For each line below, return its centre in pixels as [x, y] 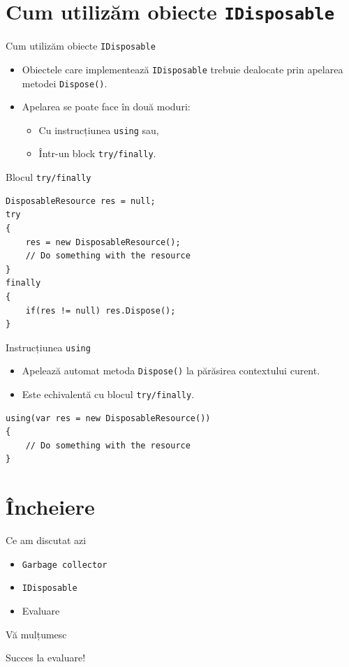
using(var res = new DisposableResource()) [108, 418]
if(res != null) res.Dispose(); [101, 310]
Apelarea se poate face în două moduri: [106, 107]
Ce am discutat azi [46, 540]
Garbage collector [65, 565]
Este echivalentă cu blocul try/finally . [108, 394]
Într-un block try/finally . [97, 153]
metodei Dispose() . [65, 83]
